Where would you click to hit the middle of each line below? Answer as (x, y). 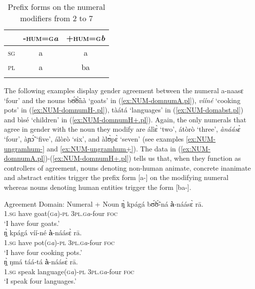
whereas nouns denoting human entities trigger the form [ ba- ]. (98, 187)
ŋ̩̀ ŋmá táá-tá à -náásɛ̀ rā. (41, 262)
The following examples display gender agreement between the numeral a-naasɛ (124, 90)
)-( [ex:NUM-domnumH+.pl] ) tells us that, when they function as (143, 158)
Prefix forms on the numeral (56, 7)
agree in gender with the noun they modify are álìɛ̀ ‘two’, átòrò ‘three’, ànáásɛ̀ (122, 129)
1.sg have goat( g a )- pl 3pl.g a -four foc (61, 213)
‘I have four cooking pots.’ (43, 252)
